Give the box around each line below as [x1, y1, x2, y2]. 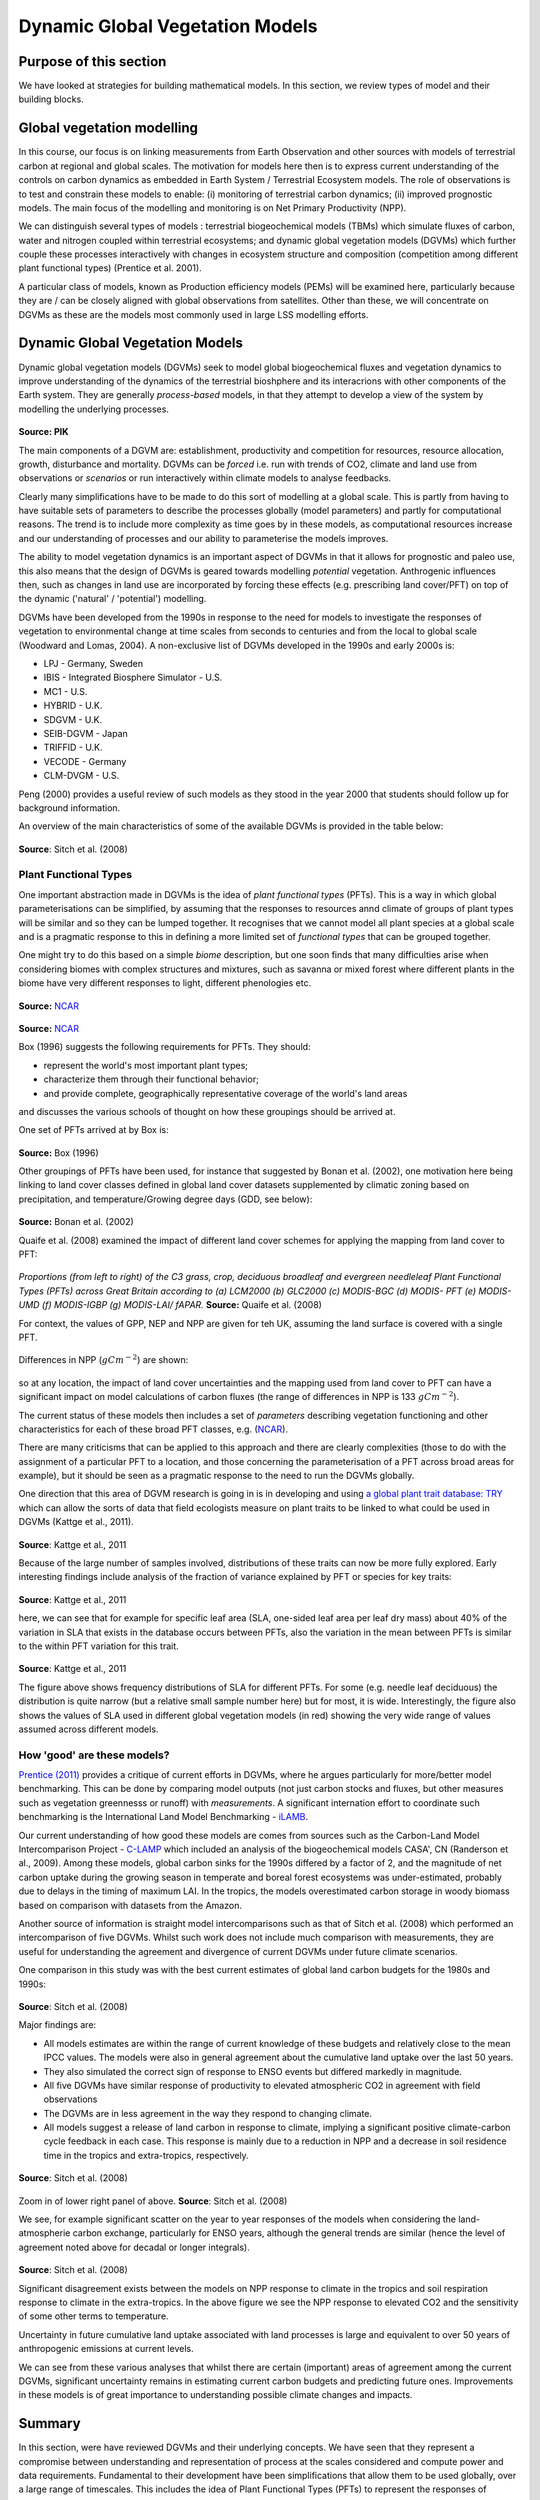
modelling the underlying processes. [18, 403, 170, 415]
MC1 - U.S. [43, 685, 88, 697]
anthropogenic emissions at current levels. [18, 2343, 194, 2355]
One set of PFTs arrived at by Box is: [18, 1124, 169, 1136]
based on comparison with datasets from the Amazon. [18, 1899, 242, 1911]
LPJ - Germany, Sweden [43, 657, 144, 669]
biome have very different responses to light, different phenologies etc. [18, 977, 312, 989]
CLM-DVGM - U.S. [43, 770, 120, 782]
